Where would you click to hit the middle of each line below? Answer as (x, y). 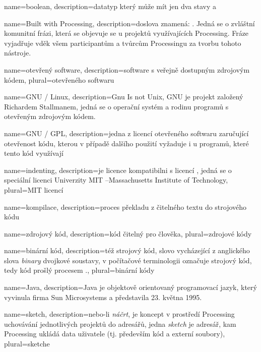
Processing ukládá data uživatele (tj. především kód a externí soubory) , (115, 334)
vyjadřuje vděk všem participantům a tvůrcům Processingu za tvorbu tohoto (123, 43)
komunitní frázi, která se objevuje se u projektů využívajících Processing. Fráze (126, 33)
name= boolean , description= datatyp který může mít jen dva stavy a (110, 6)
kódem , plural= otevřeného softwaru (59, 79)
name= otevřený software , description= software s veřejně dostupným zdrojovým (127, 69)
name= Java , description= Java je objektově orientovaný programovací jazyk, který (130, 287)
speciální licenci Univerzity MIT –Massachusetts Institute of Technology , (116, 180)
